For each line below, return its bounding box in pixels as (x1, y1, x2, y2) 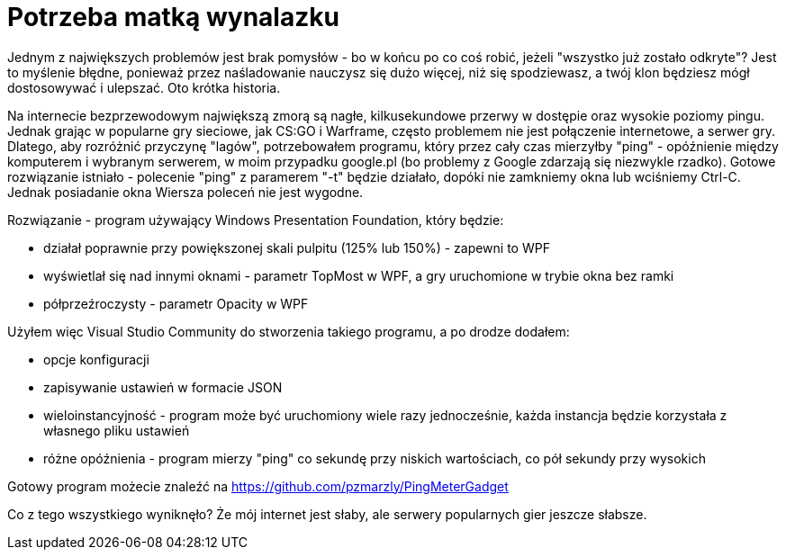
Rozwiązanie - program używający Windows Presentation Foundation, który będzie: (7, 211, 504, 228)
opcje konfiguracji (43, 351, 149, 367)
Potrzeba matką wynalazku (7, 2, 339, 32)
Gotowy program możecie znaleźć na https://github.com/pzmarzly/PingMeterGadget (7, 478, 509, 494)
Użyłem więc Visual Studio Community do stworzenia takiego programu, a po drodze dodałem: (7, 323, 570, 339)
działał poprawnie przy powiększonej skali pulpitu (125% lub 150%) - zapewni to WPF (43, 239, 550, 256)
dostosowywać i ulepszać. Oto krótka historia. (7, 79, 281, 95)
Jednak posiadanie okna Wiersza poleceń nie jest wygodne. (7, 184, 364, 200)
